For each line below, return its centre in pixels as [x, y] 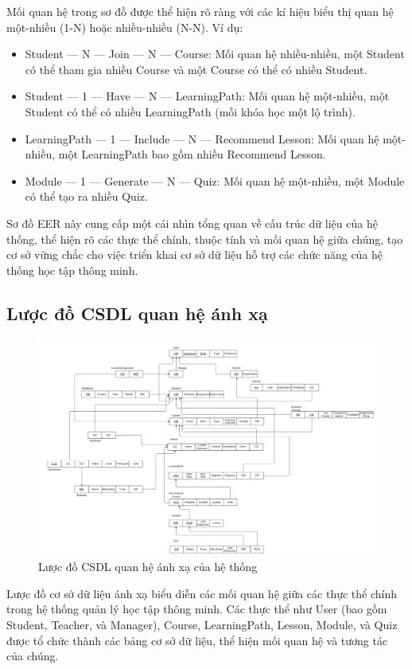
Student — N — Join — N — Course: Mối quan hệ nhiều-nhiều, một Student [215, 54]
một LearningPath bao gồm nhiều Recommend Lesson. [192, 154]
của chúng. [33, 656]
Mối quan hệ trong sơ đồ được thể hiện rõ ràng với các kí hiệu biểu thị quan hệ [200, 11]
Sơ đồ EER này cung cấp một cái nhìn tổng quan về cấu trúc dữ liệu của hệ [192, 223]
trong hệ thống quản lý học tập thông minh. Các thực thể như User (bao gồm [197, 609]
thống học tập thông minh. [72, 270]
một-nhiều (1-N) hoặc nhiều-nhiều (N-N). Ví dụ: [125, 27]
